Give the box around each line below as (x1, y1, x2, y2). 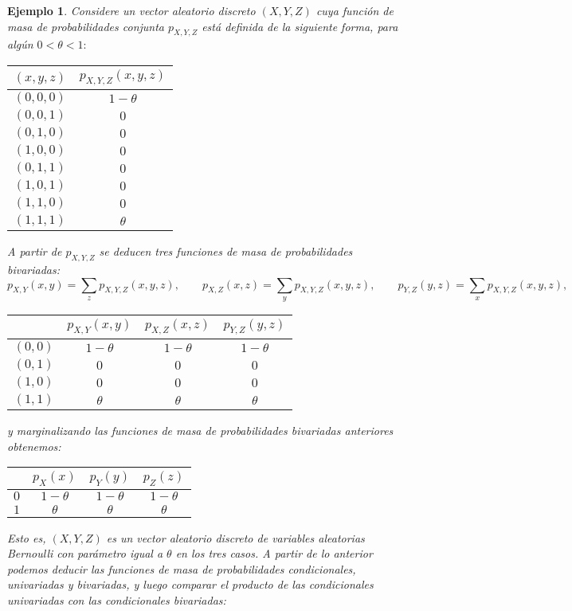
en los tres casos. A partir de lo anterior (175, 545, 373, 562)
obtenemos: (7, 437, 61, 454)
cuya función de (315, 2, 394, 18)
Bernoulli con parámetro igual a (7, 545, 163, 562)
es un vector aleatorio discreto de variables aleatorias (106, 529, 365, 546)
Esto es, (7, 529, 46, 546)
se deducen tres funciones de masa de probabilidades (99, 243, 353, 260)
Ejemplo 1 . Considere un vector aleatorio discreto (7, 2, 256, 18)
